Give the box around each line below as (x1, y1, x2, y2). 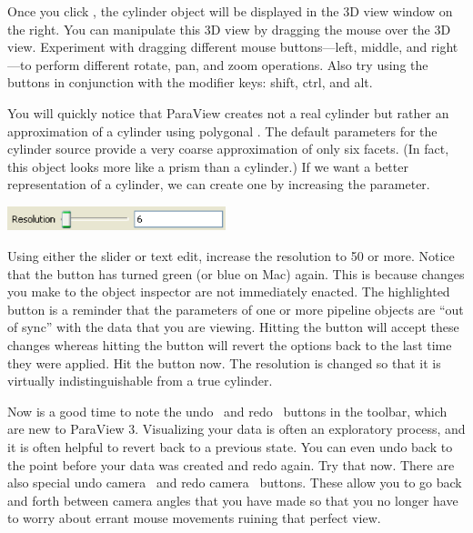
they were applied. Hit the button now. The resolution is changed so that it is (7, 353, 441, 372)
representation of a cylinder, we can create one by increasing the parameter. (7, 175, 430, 194)
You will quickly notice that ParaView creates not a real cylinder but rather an (7, 103, 449, 122)
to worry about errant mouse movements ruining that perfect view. (7, 508, 381, 528)
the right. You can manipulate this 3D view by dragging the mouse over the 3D (7, 19, 451, 38)
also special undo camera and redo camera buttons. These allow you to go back (7, 473, 462, 492)
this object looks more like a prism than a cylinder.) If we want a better (7, 156, 408, 176)
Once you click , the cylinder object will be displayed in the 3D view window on (7, 2, 453, 20)
